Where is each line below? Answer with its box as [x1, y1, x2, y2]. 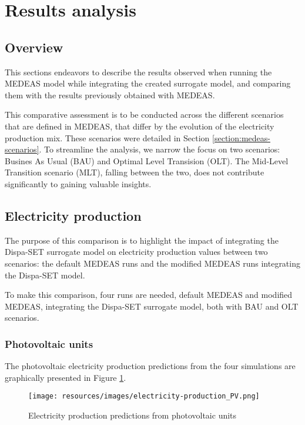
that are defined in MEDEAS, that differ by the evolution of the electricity [5, 119, 274, 132]
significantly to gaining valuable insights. [5, 177, 152, 190]
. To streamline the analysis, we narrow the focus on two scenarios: [39, 143, 280, 155]
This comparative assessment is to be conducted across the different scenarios [5, 108, 284, 121]
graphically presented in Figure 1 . [5, 371, 126, 383]
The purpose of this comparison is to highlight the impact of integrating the [5, 234, 279, 246]
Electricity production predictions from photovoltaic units [28, 409, 237, 421]
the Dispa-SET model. [5, 268, 85, 281]
